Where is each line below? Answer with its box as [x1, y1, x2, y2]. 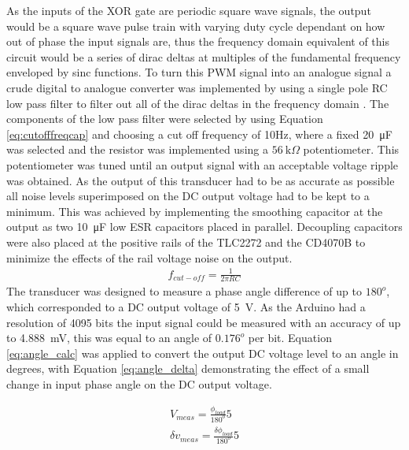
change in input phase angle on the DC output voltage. [6, 376, 272, 392]
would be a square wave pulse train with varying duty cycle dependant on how [6, 17, 385, 34]
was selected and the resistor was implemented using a [6, 141, 268, 158]
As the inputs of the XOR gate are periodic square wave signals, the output [6, 2, 371, 18]
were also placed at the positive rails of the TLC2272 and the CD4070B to [6, 233, 366, 250]
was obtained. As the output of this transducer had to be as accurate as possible [6, 172, 395, 188]
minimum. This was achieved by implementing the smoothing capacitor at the [6, 203, 383, 219]
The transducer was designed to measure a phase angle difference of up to [6, 283, 362, 299]
